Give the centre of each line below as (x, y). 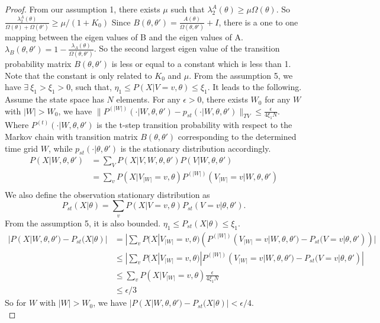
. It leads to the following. (255, 87)
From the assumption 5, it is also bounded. (83, 223)
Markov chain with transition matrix (71, 137)
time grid (22, 148)
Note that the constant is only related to (78, 75)
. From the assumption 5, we (241, 75)
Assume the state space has (54, 99)
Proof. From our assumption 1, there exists (83, 9)
